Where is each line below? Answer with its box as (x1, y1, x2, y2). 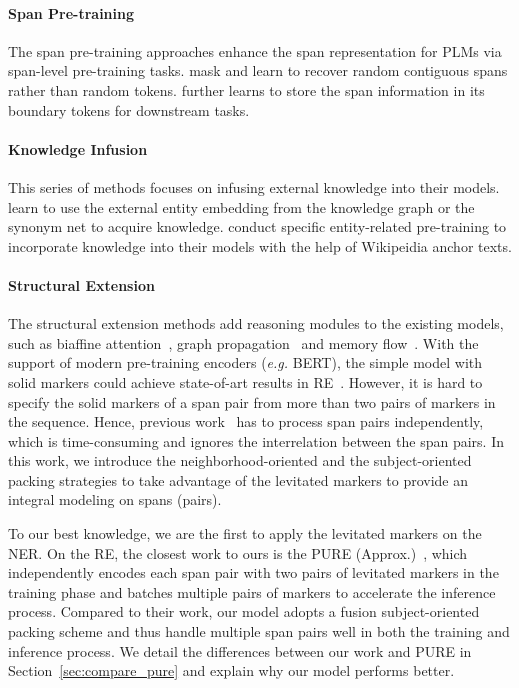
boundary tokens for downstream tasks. (8, 99, 250, 120)
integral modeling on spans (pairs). (8, 489, 222, 510)
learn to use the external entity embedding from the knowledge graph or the (8, 196, 475, 217)
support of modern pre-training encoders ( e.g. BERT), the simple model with (8, 352, 483, 373)
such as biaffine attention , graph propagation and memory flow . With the (8, 332, 479, 353)
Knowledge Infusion (8, 138, 148, 159)
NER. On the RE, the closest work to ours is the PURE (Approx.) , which (8, 542, 468, 563)
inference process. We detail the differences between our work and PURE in (8, 640, 472, 661)
